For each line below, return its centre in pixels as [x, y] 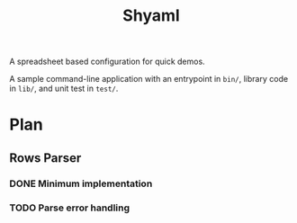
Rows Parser [45, 158]
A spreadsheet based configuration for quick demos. [107, 62]
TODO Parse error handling [70, 208]
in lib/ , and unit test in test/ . [64, 89]
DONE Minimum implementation [81, 183]
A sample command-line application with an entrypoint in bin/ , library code [149, 79]
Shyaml [151, 16]
